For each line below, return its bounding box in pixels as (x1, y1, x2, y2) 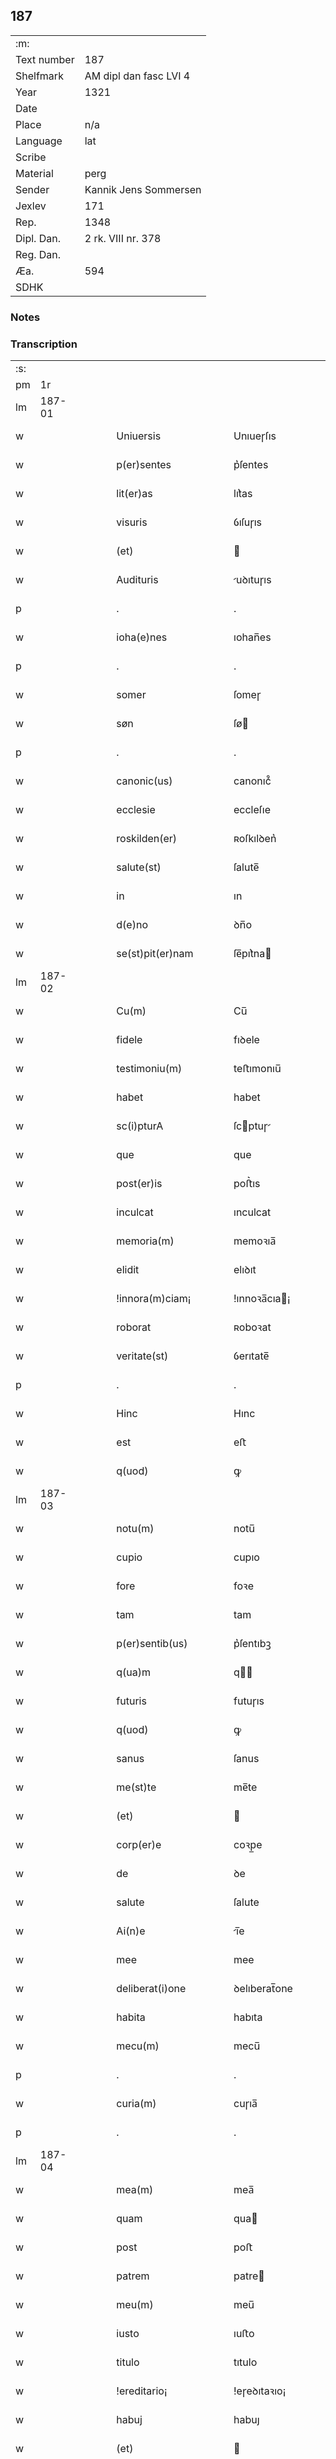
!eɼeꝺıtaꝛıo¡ (233, 2384, 287, 2398)
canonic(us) (116, 774, 173, 788)
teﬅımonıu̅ (233, 1062, 282, 1076)
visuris (116, 515, 148, 529)
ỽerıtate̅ (233, 1349, 270, 1363)
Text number (15, 52, 75, 66)
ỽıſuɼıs (233, 515, 263, 529)
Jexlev (15, 199, 47, 213)
